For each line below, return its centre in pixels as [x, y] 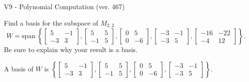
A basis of [19, 68]
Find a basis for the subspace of [51, 22]
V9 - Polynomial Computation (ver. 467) [64, 6]
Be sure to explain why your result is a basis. [71, 49]
